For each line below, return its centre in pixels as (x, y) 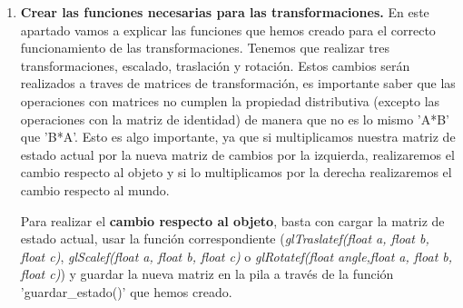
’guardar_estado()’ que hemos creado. (126, 291)
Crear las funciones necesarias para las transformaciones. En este (225, 12)
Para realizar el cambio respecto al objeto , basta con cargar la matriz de (232, 220)
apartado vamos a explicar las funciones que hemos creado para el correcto (228, 30)
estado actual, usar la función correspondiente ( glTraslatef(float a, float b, (225, 238)
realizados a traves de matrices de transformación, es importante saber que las (238, 83)
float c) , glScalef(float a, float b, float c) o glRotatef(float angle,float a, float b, (236, 256)
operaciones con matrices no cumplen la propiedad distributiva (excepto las (230, 100)
